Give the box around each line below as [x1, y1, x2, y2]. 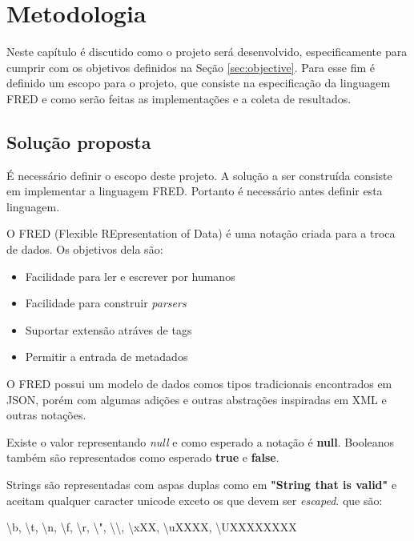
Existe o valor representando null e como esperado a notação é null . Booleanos [6, 433, 395, 450]
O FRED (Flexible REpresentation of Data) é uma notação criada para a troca [6, 225, 396, 242]
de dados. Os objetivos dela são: [6, 241, 163, 258]
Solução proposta [6, 129, 151, 154]
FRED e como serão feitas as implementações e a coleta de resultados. [6, 90, 352, 106]
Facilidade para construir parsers [25, 295, 187, 311]
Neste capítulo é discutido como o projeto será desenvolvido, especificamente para [6, 43, 408, 60]
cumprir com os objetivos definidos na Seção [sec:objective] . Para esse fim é [6, 58, 376, 75]
